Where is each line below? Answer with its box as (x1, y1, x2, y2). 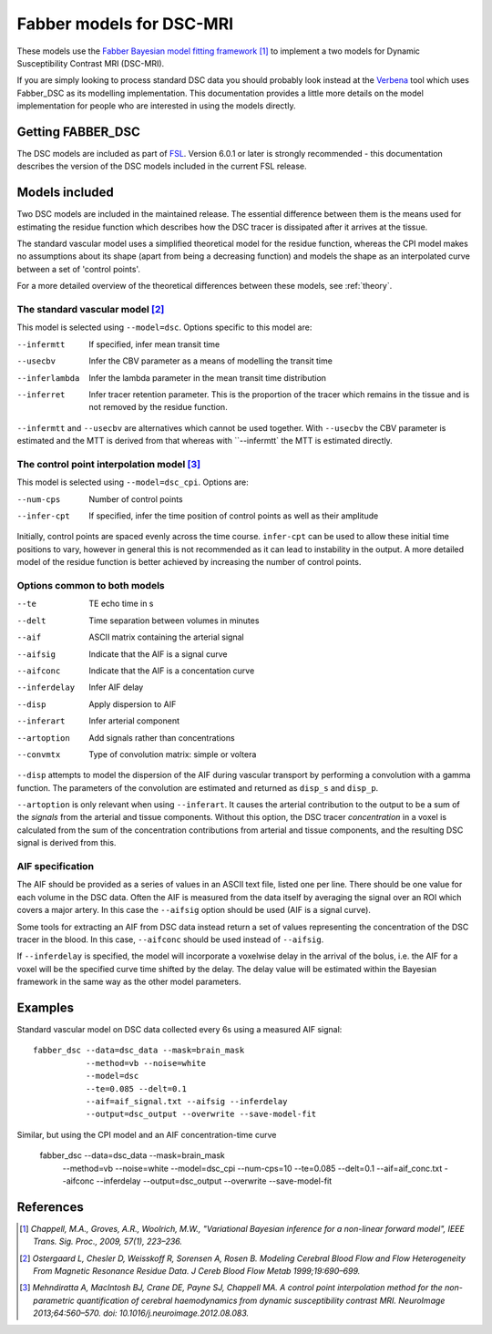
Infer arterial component (88, 715, 180, 726)
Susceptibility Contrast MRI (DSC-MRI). (16, 57, 165, 68)
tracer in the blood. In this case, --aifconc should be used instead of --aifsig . (16, 934, 324, 945)
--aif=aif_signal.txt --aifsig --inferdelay (85, 1096, 288, 1106)
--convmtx (16, 749, 61, 760)
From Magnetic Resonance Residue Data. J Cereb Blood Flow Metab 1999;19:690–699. (33, 1266, 361, 1276)
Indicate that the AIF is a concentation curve (88, 665, 255, 676)
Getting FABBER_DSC (16, 124, 141, 139)
